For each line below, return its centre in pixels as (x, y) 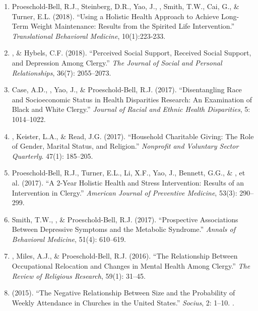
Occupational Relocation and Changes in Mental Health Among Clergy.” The (131, 266)
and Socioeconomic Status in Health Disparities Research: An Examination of (132, 99)
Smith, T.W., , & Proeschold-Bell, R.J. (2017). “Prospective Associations (125, 219)
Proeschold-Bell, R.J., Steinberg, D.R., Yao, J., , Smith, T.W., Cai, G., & (125, 6)
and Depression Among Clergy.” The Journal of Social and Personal (117, 62)
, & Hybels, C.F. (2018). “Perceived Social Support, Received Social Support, (132, 53)
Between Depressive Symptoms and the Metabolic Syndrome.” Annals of (124, 229)
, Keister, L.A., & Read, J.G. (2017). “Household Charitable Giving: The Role (133, 136)
